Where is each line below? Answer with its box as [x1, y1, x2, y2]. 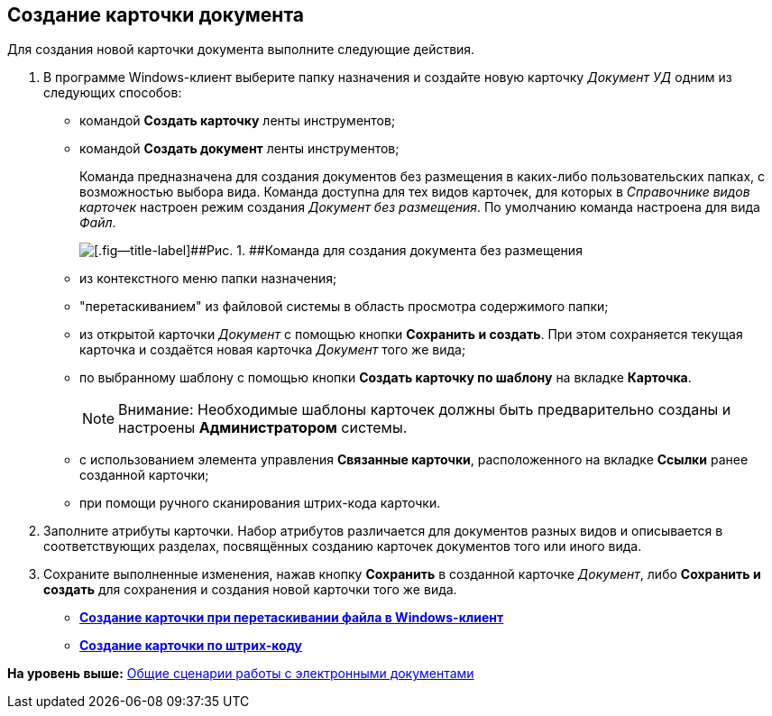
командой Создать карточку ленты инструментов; [79, 113, 396, 129]
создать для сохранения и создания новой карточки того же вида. [43, 582, 457, 598]
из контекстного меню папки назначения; [79, 271, 337, 287]
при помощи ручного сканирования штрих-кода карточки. [79, 495, 441, 511]
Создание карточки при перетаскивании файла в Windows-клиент [79, 610, 504, 626]
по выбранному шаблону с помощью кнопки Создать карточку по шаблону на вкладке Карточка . [79, 370, 692, 386]
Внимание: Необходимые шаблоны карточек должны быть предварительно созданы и [118, 400, 731, 419]
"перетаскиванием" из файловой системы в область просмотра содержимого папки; [79, 298, 609, 315]
